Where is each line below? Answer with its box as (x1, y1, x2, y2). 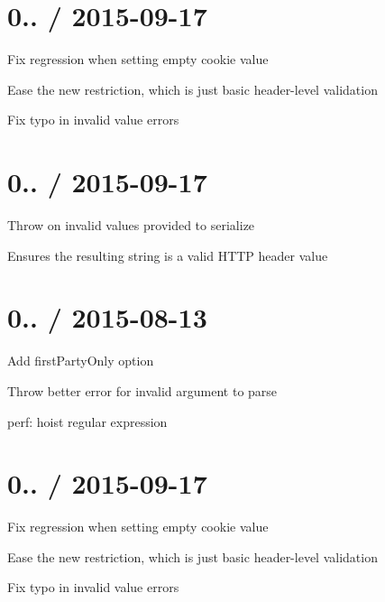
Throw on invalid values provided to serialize (7, 216, 255, 235)
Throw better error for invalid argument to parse (7, 381, 278, 400)
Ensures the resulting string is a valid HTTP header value (7, 245, 328, 264)
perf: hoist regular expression (7, 412, 168, 431)
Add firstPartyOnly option (7, 351, 154, 370)
